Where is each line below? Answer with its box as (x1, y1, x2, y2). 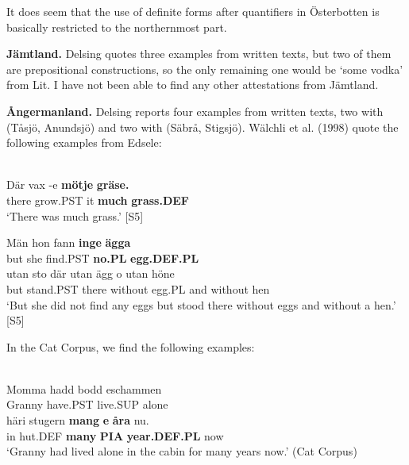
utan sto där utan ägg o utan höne (6, 265, 175, 282)
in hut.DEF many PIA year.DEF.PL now (6, 427, 224, 444)
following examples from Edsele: (6, 134, 162, 151)
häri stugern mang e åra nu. (6, 412, 149, 428)
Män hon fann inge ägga (6, 234, 131, 251)
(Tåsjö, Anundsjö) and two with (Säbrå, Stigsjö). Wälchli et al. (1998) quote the (6, 118, 399, 135)
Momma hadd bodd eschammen (6, 380, 162, 397)
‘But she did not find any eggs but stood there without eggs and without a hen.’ (6, 296, 396, 313)
